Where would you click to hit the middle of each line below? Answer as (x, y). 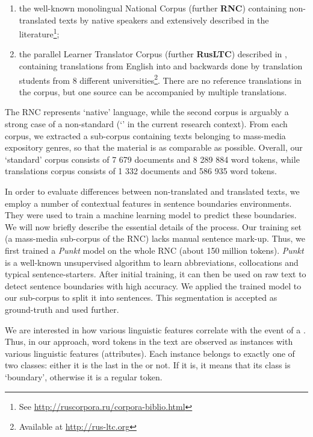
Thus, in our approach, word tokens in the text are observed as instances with (149, 341)
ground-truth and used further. (62, 309)
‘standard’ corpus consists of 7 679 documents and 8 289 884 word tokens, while (152, 159)
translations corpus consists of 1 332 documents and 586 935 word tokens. (141, 171)
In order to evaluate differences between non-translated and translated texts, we (152, 191)
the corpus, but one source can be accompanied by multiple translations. (153, 91)
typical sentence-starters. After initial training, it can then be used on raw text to (156, 274)
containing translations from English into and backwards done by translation (161, 66)
